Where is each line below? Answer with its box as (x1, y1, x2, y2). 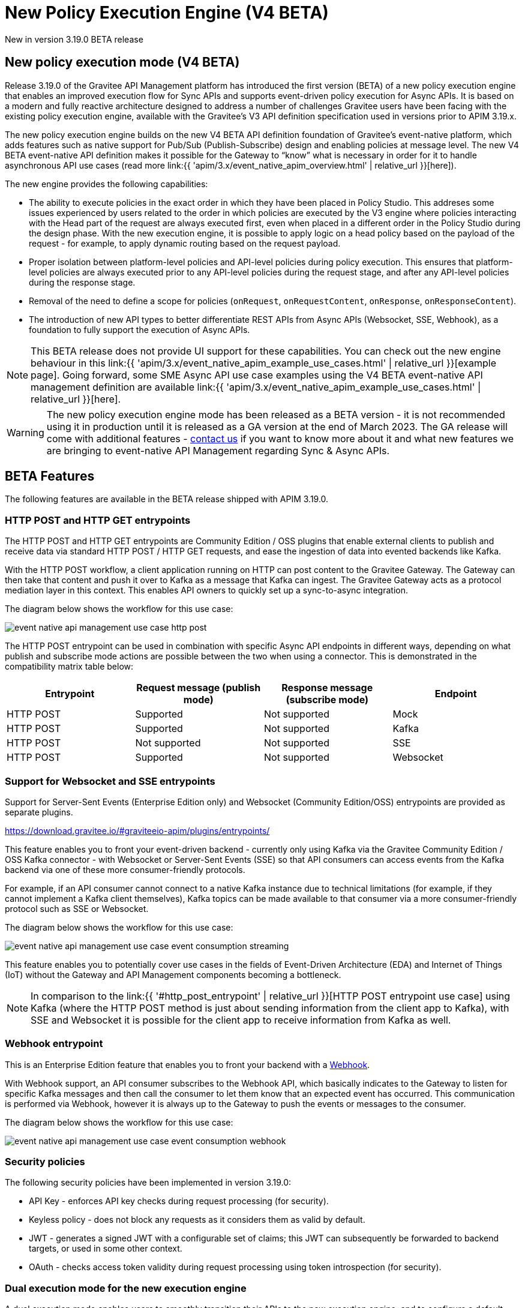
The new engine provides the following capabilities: (5, 178, 208, 189)
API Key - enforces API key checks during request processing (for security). (29, 1196, 329, 1207)
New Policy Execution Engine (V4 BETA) (5, 2, 329, 23)
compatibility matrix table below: (5, 661, 134, 672)
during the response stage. (29, 277, 136, 287)
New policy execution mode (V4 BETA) (5, 55, 240, 70)
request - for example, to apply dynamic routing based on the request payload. (29, 238, 341, 248)
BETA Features (5, 469, 95, 484)
